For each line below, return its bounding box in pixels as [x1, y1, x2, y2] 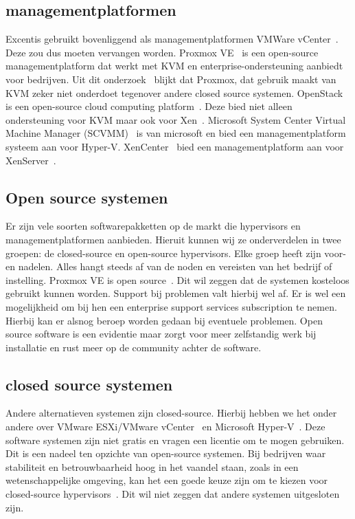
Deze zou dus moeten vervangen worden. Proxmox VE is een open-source [5, 45, 319, 59]
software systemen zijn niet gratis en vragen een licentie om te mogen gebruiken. [5, 432, 345, 447]
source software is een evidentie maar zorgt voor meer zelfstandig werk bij [5, 327, 317, 341]
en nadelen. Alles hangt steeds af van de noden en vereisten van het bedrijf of [5, 259, 332, 274]
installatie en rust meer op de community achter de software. [5, 340, 262, 354]
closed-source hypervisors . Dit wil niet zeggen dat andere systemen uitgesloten [5, 487, 340, 501]
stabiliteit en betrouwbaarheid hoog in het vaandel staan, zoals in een [5, 459, 299, 474]
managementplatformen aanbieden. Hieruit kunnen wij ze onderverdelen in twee [5, 232, 341, 246]
